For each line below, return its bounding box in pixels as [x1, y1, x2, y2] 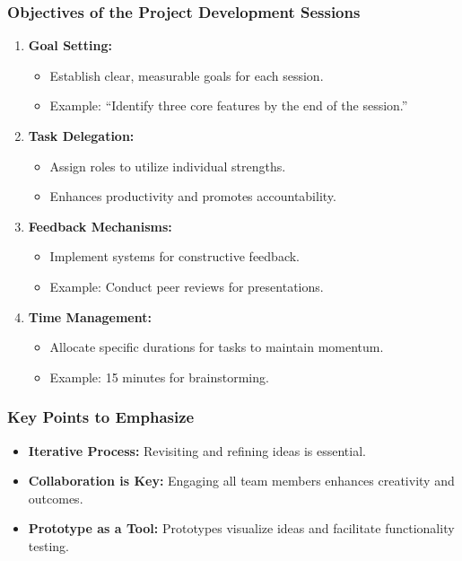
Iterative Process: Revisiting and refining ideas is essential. [28, 441, 366, 460]
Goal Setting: [28, 36, 112, 55]
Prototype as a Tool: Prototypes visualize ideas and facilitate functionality [28, 519, 455, 538]
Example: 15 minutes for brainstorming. [49, 367, 269, 386]
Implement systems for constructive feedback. [49, 247, 300, 266]
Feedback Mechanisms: [28, 216, 172, 235]
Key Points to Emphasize [7, 406, 195, 428]
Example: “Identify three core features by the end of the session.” [49, 96, 408, 115]
